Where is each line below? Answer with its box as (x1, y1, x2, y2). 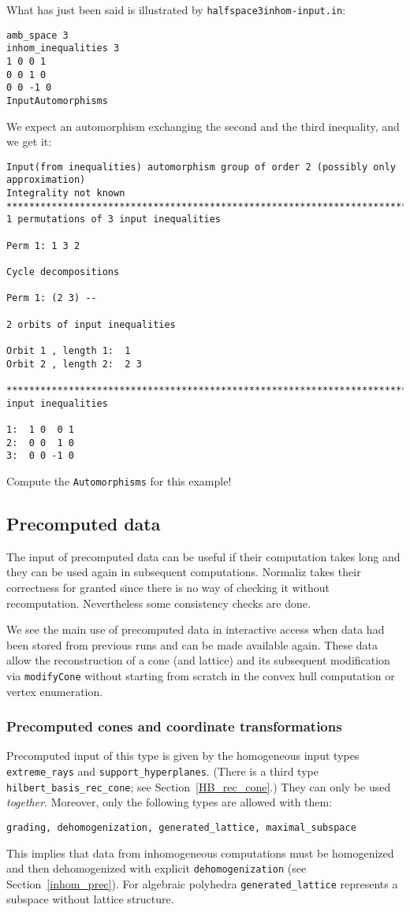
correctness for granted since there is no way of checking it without (6, 579, 330, 595)
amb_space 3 (6, 29, 69, 41)
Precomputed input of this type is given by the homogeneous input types (6, 747, 360, 764)
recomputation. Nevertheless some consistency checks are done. (6, 594, 311, 611)
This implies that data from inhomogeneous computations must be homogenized (6, 844, 394, 861)
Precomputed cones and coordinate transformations (6, 717, 342, 736)
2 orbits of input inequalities (6, 318, 176, 330)
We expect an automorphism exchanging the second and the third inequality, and (6, 117, 400, 134)
